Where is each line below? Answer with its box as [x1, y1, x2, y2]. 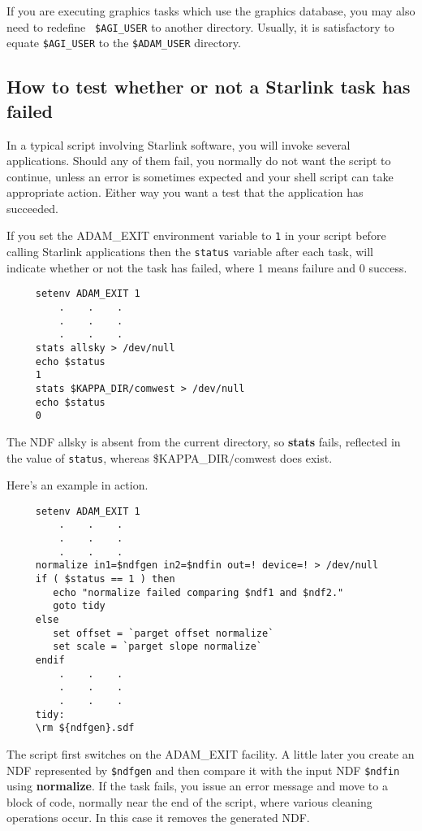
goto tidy [53, 600, 105, 612]
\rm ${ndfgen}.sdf [35, 722, 135, 734]
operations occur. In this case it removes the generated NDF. [6, 809, 310, 826]
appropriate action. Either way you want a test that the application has [6, 184, 364, 201]
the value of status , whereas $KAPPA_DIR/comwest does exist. [6, 449, 333, 466]
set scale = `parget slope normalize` [53, 641, 262, 653]
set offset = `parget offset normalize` [53, 627, 274, 639]
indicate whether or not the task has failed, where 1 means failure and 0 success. [6, 259, 407, 276]
